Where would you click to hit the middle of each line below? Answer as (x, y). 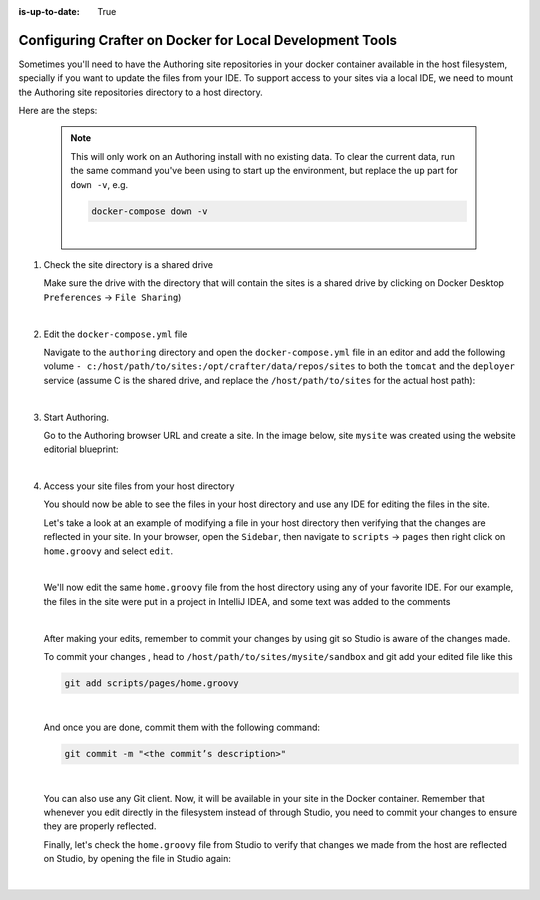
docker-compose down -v (150, 211)
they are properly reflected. (100, 826)
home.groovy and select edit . (108, 551)
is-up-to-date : (49, 11)
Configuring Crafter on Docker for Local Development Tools (208, 40)
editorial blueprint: (81, 449)
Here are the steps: (58, 111)
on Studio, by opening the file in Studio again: (137, 859)
